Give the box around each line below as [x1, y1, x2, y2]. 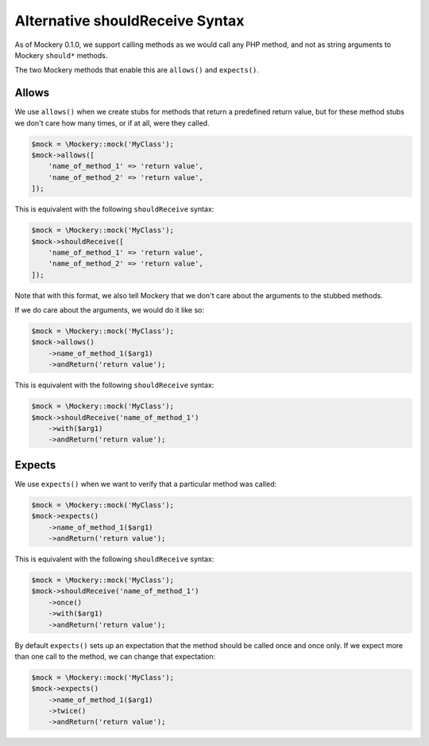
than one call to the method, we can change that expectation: [14, 651, 216, 661]
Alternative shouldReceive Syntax [14, 12, 245, 29]
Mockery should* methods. [14, 50, 108, 60]
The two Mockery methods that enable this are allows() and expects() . [14, 65, 260, 75]
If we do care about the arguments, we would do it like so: [14, 305, 205, 315]
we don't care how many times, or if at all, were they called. [14, 118, 210, 127]
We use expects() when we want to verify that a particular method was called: [14, 479, 277, 488]
